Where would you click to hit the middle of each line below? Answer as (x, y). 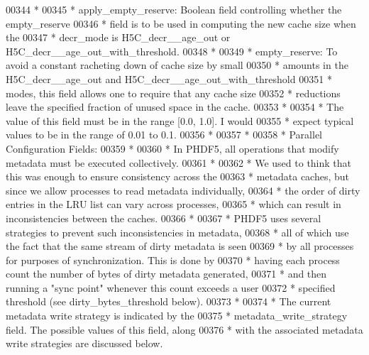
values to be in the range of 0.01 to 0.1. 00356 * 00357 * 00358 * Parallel (164, 135)
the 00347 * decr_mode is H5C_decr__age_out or (118, 37)
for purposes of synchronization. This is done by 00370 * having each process (173, 260)
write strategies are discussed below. (84, 343)
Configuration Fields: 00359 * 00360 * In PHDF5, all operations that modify (172, 148)
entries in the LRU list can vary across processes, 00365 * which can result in (174, 204)
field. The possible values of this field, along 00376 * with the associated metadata (184, 329)
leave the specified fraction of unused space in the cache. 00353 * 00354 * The (175, 107)
